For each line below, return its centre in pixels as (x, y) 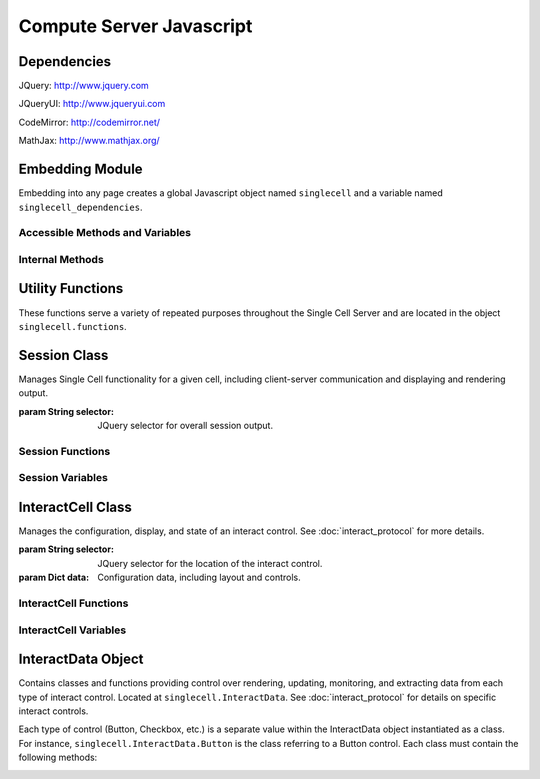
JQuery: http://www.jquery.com (83, 86)
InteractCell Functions (73, 603)
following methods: (58, 757)
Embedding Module (81, 169)
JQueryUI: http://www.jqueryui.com (92, 104)
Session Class (63, 355)
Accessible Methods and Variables (105, 233)
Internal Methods (61, 259)
